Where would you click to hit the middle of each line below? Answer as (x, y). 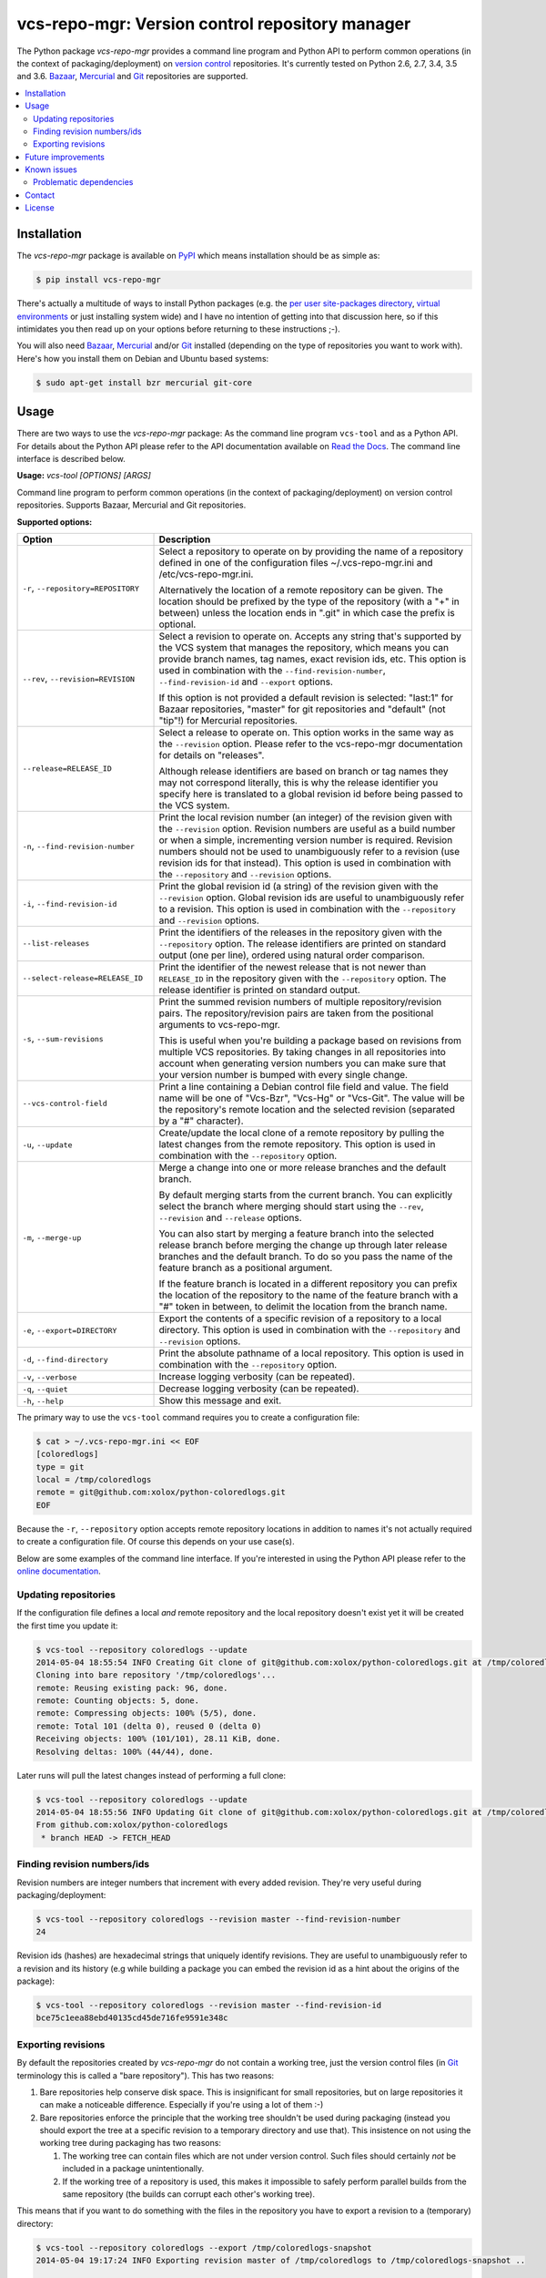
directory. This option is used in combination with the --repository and (310, 1329)
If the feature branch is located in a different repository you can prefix (308, 1283)
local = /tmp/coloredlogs (94, 1480)
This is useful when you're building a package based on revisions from (310, 1041)
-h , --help (43, 1401)
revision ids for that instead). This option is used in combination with (305, 863)
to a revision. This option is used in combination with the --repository (308, 908)
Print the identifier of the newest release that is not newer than (293, 967)
